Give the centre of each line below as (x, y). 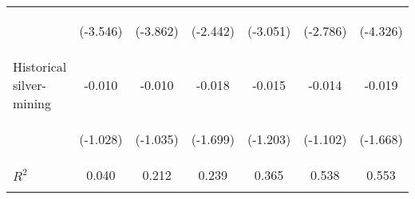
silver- (30, 85)
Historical (40, 66)
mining (32, 103)
